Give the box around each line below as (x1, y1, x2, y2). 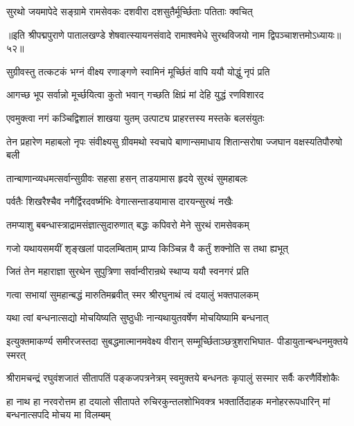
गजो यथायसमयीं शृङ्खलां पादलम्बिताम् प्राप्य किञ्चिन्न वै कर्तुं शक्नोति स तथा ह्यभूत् (6, 240, 288, 255)
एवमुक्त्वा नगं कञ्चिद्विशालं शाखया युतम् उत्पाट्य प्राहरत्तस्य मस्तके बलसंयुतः (6, 110, 265, 125)
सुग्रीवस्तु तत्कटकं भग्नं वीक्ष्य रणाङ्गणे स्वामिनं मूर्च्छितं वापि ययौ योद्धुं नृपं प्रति (6, 64, 270, 78)
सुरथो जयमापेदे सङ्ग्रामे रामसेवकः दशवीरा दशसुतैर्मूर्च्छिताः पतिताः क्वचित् (6, 4, 253, 18)
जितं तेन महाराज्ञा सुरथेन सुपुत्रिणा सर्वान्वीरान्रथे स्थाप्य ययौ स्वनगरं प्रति (6, 264, 249, 278)
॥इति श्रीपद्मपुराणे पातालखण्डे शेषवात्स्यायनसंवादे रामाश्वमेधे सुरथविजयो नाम (6, 27, 265, 42)
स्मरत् (6, 347, 26, 362)
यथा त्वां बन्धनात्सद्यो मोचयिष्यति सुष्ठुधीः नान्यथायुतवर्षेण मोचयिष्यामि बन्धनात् (6, 310, 269, 325)
